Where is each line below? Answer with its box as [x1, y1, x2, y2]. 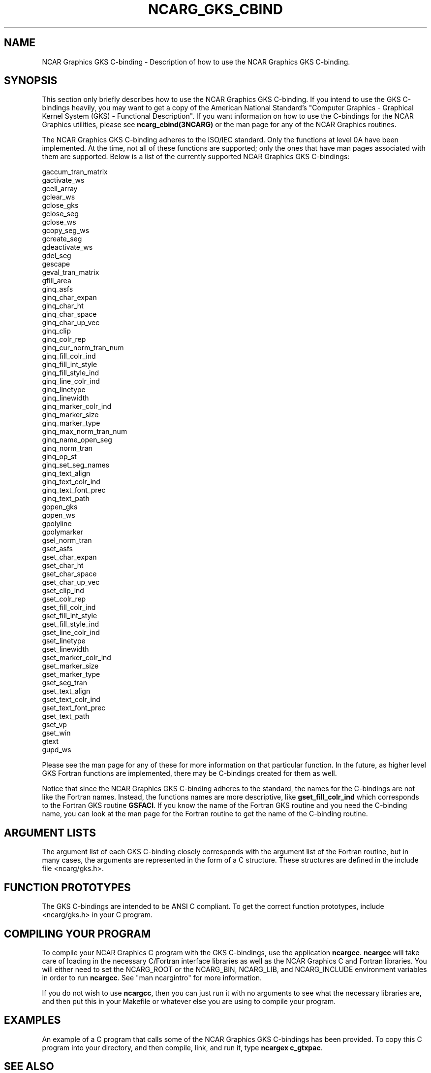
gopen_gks [42, 503, 78, 511]
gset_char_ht [42, 561, 84, 570]
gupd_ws [42, 745, 71, 754]
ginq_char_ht [42, 302, 84, 310]
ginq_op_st [42, 452, 77, 461]
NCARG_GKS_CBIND [148, 1, 283, 18]
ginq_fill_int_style [42, 360, 97, 369]
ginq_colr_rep [42, 335, 86, 344]
